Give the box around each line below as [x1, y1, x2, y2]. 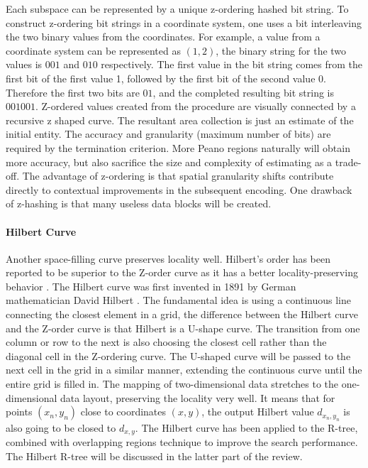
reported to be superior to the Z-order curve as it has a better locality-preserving [6, 265, 358, 280]
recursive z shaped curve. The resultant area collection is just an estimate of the [6, 112, 354, 127]
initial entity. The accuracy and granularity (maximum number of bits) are [6, 126, 331, 141]
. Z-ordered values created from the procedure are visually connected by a [35, 99, 356, 114]
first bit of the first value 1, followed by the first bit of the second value [6, 70, 316, 85]
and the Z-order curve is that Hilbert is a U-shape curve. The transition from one [6, 320, 360, 335]
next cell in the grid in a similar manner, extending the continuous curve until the [6, 362, 362, 377]
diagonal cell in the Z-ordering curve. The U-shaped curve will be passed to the [6, 348, 351, 363]
